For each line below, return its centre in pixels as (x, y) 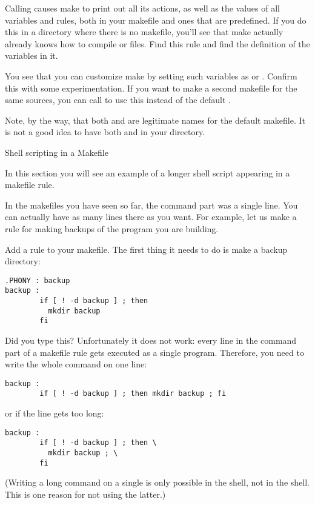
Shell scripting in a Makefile (57, 152)
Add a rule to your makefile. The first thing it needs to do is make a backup (146, 249)
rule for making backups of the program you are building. (112, 228)
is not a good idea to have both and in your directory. (105, 132)
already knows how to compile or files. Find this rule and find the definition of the (157, 43)
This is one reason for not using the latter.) (85, 494)
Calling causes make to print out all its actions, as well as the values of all (142, 8)
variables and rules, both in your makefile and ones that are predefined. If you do (156, 20)
